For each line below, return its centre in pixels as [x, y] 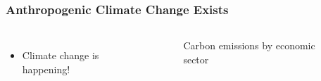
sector [196, 59]
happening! [46, 69]
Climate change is [61, 55]
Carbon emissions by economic [249, 45]
